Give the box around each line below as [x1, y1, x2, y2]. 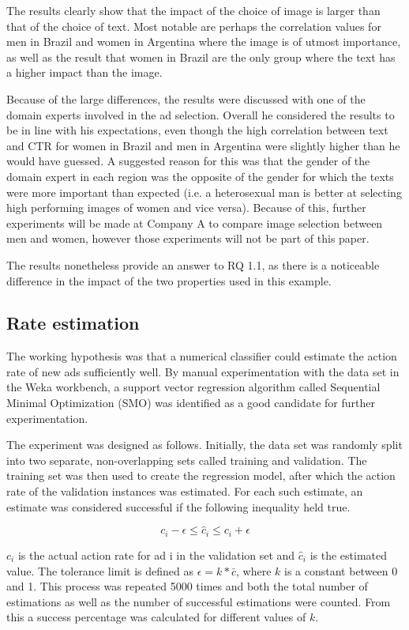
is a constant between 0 [284, 562, 398, 579]
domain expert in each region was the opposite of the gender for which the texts [6, 168, 394, 184]
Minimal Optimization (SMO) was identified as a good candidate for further [6, 394, 375, 411]
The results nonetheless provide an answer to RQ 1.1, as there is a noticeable [6, 256, 380, 273]
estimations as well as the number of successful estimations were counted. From [6, 593, 391, 609]
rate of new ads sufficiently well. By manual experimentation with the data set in [6, 363, 400, 379]
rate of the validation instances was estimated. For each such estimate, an [6, 483, 363, 500]
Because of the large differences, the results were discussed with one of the [6, 90, 366, 107]
